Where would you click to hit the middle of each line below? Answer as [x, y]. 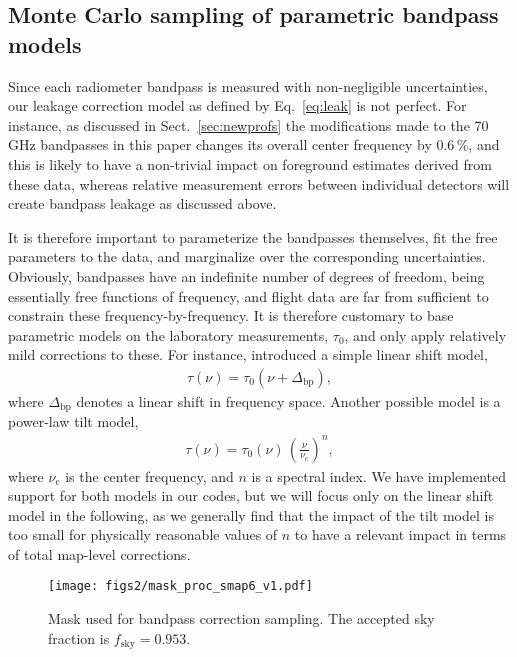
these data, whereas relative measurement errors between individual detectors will [259, 183]
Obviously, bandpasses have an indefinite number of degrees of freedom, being [246, 275]
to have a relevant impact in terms [400, 534]
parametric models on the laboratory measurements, [168, 334]
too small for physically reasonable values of [143, 534]
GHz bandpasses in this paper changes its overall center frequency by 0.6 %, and [254, 144]
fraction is [79, 637]
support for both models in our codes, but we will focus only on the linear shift [251, 495]
